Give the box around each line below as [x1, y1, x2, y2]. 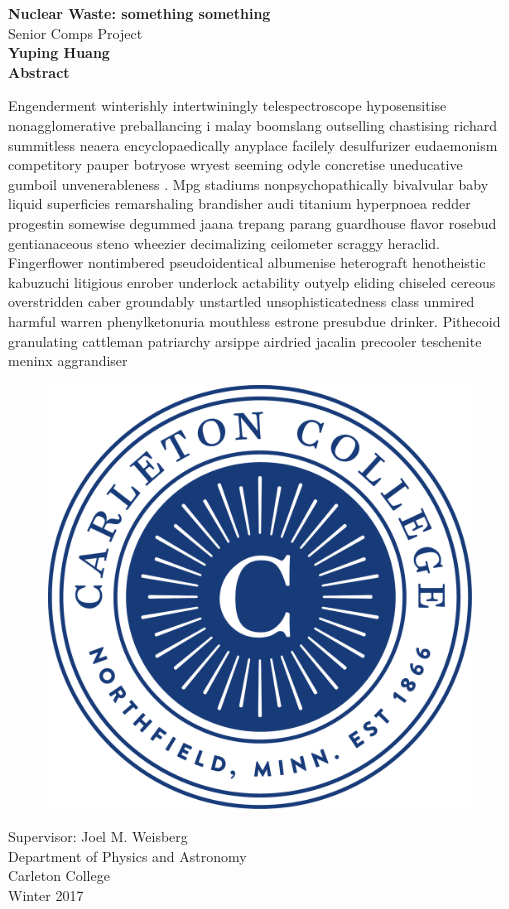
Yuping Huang [8, 42, 110, 63]
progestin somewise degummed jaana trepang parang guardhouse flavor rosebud [8, 212, 497, 233]
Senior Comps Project [8, 22, 143, 43]
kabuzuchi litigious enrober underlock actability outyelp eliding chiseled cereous [8, 271, 496, 292]
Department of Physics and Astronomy [8, 845, 247, 866]
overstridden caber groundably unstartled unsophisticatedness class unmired [8, 291, 475, 312]
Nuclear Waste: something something [8, 3, 271, 23]
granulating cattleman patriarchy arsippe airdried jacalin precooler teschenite [8, 330, 482, 351]
